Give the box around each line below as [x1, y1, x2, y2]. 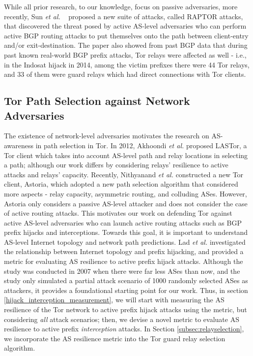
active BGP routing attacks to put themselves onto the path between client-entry [4, 30, 249, 40]
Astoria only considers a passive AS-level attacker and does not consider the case [4, 198, 248, 208]
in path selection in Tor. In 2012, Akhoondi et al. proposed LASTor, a [35, 140, 247, 150]
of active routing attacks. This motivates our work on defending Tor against [4, 208, 232, 218]
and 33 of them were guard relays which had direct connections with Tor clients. [4, 69, 246, 79]
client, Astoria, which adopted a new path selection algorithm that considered [4, 179, 238, 189]
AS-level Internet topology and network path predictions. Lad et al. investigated [4, 236, 246, 247]
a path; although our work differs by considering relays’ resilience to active [4, 160, 228, 170]
